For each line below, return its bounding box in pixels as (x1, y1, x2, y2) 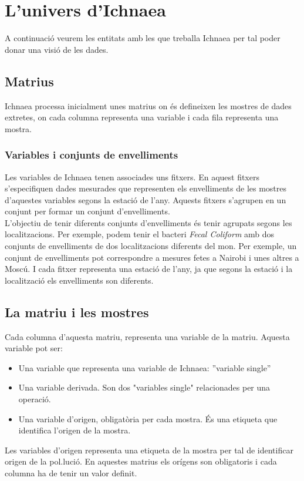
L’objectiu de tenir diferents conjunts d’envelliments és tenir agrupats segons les (5, 216, 292, 228)
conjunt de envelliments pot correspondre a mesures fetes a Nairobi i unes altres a (5, 251, 299, 263)
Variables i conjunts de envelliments (5, 147, 178, 162)
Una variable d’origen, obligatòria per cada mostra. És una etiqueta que (18, 412, 278, 425)
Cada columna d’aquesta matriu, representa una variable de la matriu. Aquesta (5, 330, 290, 342)
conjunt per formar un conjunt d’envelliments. (5, 205, 170, 217)
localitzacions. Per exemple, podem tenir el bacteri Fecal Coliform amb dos (5, 228, 275, 240)
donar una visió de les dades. (5, 43, 109, 55)
